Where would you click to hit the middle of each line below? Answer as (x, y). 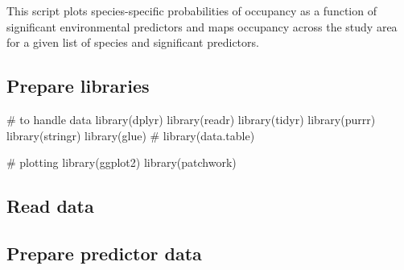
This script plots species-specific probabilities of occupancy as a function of (192, 10)
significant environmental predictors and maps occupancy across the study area (202, 26)
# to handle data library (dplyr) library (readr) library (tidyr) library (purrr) (191, 119)
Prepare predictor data (104, 253)
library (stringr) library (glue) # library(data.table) (131, 135)
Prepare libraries (78, 86)
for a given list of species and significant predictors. (133, 42)
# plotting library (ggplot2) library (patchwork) (122, 162)
